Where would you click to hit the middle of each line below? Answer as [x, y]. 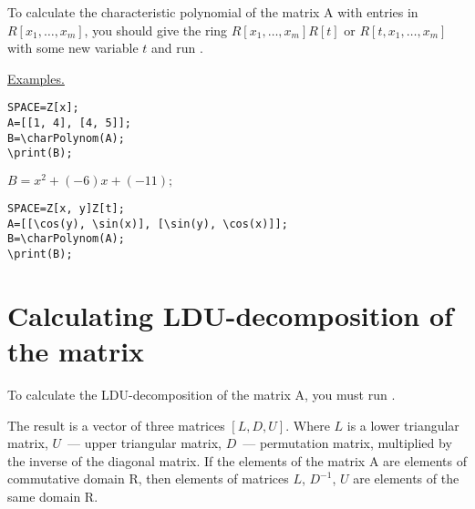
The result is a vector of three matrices [116, 425]
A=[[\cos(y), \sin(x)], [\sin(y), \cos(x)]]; [148, 224]
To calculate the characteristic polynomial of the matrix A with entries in [213, 12]
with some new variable [73, 48]
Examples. [36, 78]
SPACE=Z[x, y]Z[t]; [66, 209]
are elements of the [406, 478]
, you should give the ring [156, 30]
